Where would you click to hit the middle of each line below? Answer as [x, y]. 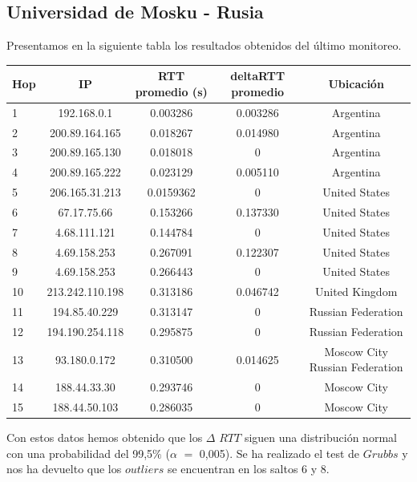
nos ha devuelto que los [64, 469]
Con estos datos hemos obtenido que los [105, 437]
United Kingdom [356, 292]
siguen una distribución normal [320, 437]
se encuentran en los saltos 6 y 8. [248, 469]
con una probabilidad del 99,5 [80, 453]
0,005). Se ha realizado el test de [279, 453]
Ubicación [356, 84]
